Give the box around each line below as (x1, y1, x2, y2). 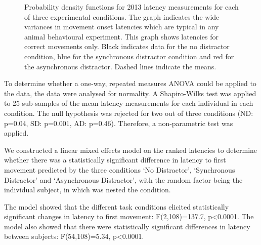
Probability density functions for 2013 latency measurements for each (24, 2, 239, 12)
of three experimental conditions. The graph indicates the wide (24, 11, 220, 22)
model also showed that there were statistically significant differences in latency (4, 221, 250, 231)
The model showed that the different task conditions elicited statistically (4, 201, 229, 212)
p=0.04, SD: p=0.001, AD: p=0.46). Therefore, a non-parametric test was (4, 117, 233, 128)
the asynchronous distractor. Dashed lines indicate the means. (24, 61, 216, 71)
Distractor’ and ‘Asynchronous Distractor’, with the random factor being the (4, 174, 243, 185)
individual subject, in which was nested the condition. (4, 184, 171, 195)
